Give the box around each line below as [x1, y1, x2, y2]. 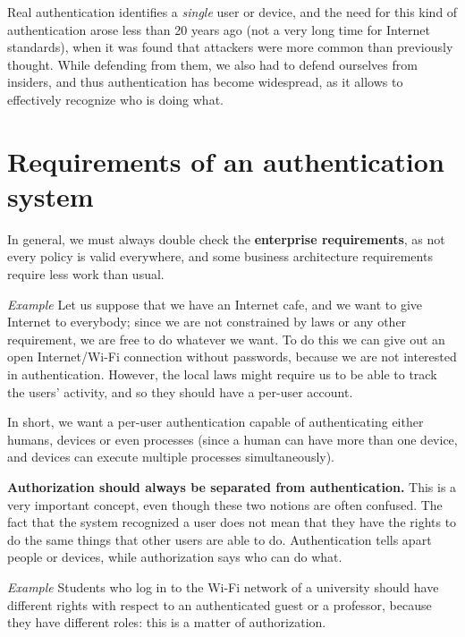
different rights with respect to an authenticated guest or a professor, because [7, 595, 432, 614]
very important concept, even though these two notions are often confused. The [7, 495, 443, 514]
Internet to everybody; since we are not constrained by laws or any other [7, 312, 407, 331]
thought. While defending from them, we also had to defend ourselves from [7, 55, 418, 73]
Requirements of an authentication [7, 142, 444, 179]
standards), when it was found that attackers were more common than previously [7, 38, 453, 56]
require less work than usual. [7, 265, 165, 284]
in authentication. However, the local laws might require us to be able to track [7, 365, 437, 384]
